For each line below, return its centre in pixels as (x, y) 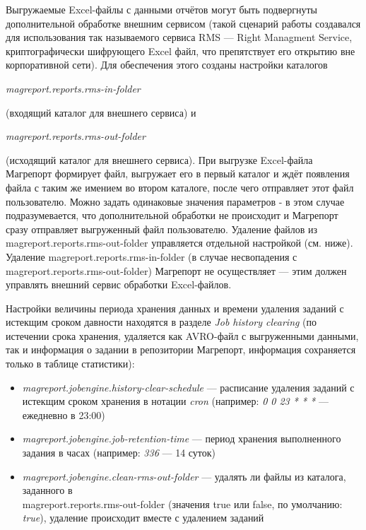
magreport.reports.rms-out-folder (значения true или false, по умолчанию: (182, 503)
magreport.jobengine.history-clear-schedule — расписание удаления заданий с (188, 387)
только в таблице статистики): (70, 364)
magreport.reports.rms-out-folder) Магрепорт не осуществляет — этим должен (176, 270)
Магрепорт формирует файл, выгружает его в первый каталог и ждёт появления (178, 173)
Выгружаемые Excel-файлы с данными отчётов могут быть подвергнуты (161, 9)
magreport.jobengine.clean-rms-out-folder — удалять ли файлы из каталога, (184, 476)
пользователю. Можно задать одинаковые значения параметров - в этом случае (175, 201)
